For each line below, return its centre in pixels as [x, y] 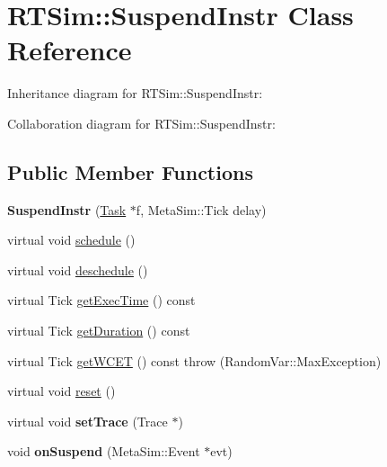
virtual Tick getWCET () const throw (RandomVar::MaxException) [194, 360]
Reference [70, 50]
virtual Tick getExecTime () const [101, 300]
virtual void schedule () [71, 240]
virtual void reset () [62, 391]
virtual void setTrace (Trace [88, 421]
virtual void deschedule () [78, 269]
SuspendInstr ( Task [67, 209]
